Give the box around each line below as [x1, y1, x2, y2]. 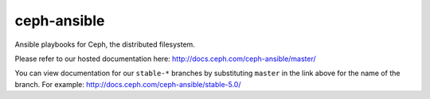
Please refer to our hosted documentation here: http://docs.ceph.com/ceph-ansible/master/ [14, 54, 316, 63]
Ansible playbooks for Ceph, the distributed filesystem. [14, 40, 195, 49]
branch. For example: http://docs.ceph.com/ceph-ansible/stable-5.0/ [14, 79, 241, 89]
